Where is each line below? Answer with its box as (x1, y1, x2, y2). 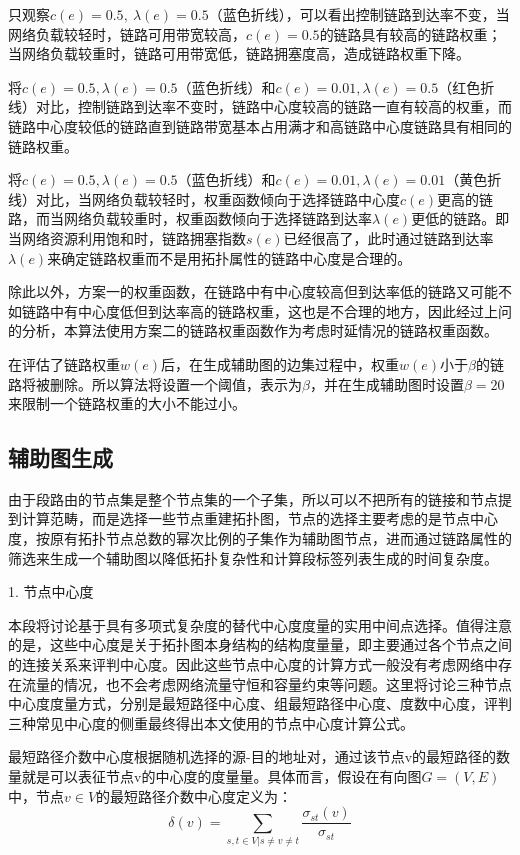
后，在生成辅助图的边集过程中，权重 (161, 353, 400, 374)
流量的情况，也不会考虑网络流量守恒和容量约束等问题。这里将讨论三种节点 (21, 673, 512, 694)
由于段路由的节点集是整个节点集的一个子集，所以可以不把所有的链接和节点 (8, 488, 498, 509)
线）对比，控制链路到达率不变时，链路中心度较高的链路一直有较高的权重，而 (8, 96, 512, 117)
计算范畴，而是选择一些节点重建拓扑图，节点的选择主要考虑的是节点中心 (21, 508, 498, 529)
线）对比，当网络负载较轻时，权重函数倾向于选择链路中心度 (8, 188, 400, 209)
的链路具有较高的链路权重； (319, 23, 502, 44)
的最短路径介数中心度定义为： (96, 785, 293, 806)
